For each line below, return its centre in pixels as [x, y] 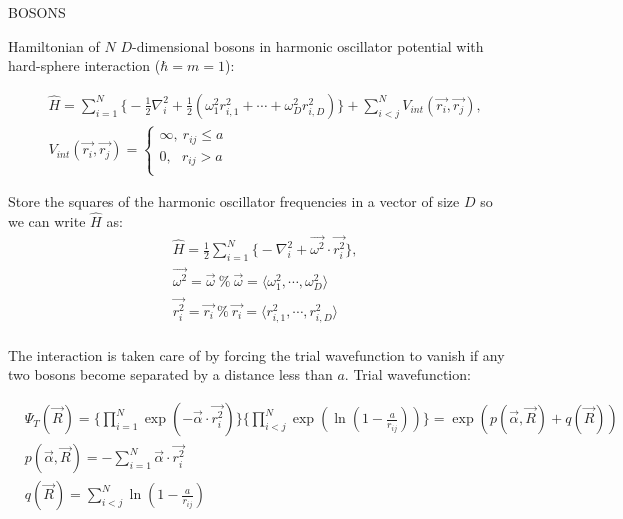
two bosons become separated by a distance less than [170, 374]
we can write [47, 221]
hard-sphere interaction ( [84, 65]
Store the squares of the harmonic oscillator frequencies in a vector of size [234, 201]
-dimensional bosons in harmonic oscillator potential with [307, 45]
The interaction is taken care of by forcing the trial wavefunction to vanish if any [256, 354]
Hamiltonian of [54, 45]
